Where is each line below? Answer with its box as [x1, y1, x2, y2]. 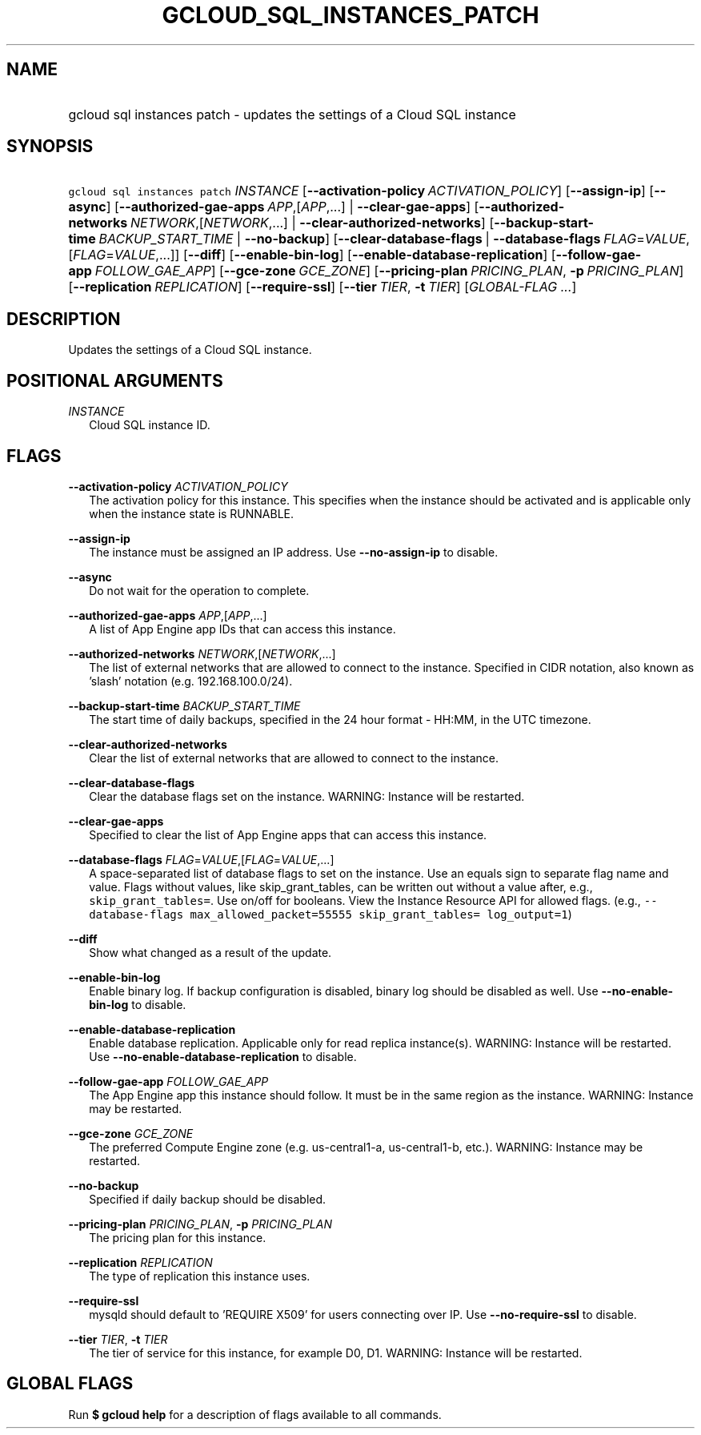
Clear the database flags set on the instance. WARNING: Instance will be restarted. [89, 789, 525, 803]
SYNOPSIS [6, 136, 94, 157]
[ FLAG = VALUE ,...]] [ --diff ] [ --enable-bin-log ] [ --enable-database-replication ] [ [68, 247, 556, 263]
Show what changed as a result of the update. [89, 945, 332, 959]
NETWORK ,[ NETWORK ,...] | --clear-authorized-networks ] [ [130, 215, 495, 231]
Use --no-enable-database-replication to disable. [89, 1049, 357, 1063]
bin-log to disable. [89, 997, 186, 1011]
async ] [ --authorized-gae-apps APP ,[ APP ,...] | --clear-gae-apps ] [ [68, 199, 479, 215]
